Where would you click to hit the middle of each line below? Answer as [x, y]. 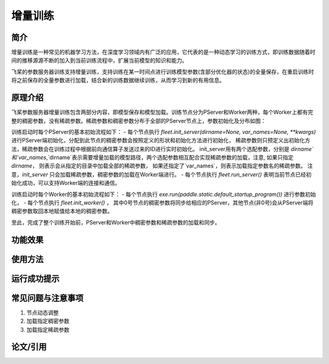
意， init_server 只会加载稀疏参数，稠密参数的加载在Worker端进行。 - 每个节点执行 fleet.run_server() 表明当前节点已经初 [161, 174]
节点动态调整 [43, 312]
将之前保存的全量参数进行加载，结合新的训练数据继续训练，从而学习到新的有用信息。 [118, 80]
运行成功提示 [35, 278]
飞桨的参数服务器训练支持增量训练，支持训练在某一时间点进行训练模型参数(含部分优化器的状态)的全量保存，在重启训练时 [163, 72]
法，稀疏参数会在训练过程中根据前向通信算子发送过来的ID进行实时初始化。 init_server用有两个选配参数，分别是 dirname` [162, 149]
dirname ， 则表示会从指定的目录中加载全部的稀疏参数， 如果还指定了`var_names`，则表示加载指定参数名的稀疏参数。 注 [162, 166]
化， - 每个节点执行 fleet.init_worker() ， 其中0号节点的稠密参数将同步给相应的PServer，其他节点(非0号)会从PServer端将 [162, 203]
